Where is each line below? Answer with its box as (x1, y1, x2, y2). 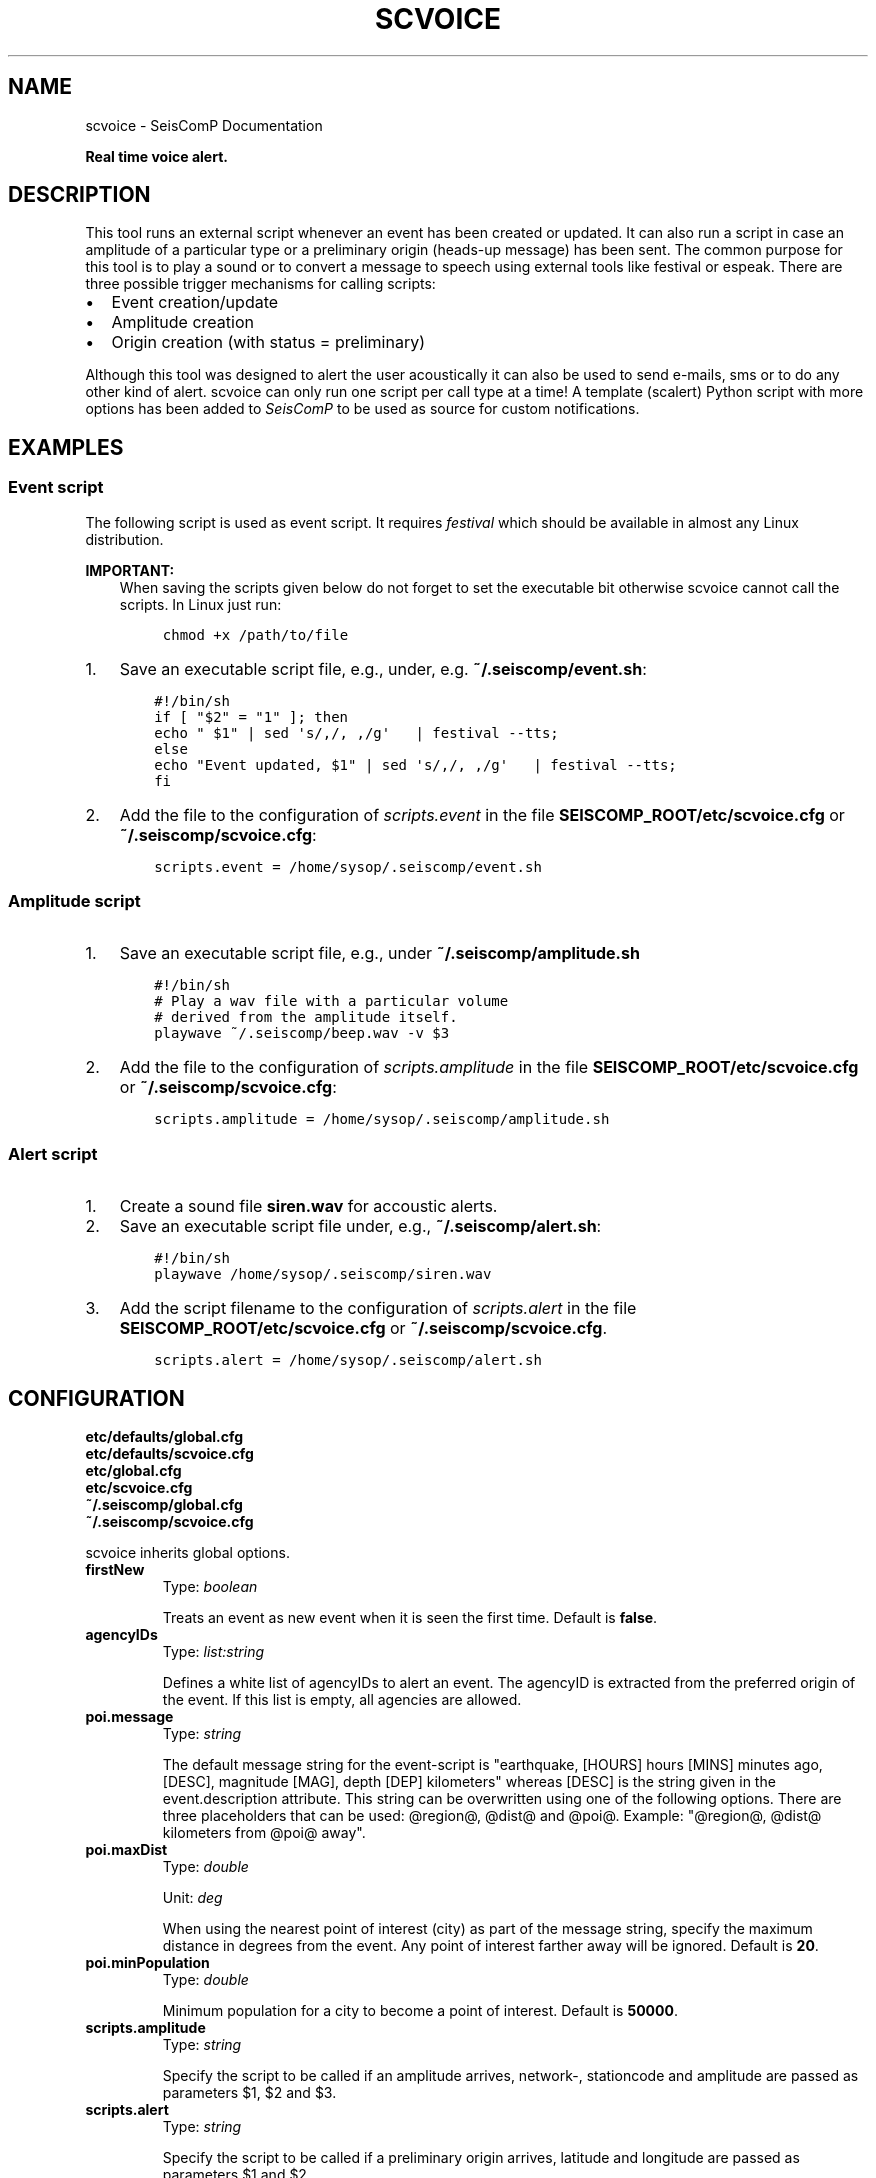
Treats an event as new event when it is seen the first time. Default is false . (162, 1609, 658, 1626)
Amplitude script (8, 891, 141, 912)
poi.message (85, 1708, 174, 1725)
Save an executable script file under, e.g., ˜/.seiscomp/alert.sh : (119, 1216, 602, 1237)
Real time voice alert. (85, 147, 228, 165)
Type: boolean (162, 1578, 258, 1595)
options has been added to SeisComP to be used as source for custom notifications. (85, 400, 640, 418)
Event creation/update (111, 292, 279, 313)
